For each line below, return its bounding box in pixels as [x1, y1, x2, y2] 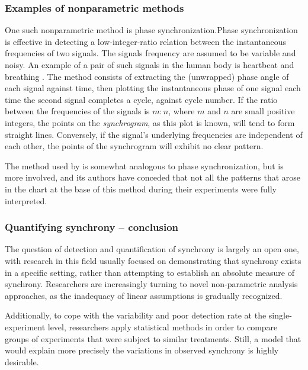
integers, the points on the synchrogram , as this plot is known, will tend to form [5, 116, 295, 128]
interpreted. [5, 194, 47, 207]
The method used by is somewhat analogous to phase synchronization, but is [5, 159, 284, 172]
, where [168, 105, 195, 117]
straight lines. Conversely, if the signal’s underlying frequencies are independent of [5, 128, 303, 140]
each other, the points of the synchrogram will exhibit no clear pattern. [5, 140, 264, 152]
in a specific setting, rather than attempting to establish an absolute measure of [5, 266, 295, 278]
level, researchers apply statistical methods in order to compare [47, 320, 278, 333]
